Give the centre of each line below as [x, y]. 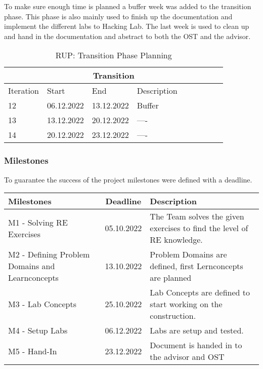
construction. [173, 316]
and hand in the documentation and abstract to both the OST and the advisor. [127, 36]
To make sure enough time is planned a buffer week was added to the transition [128, 6]
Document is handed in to [196, 345]
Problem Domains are [188, 254]
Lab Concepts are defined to [200, 292]
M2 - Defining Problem [49, 254]
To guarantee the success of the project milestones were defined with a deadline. [128, 179]
